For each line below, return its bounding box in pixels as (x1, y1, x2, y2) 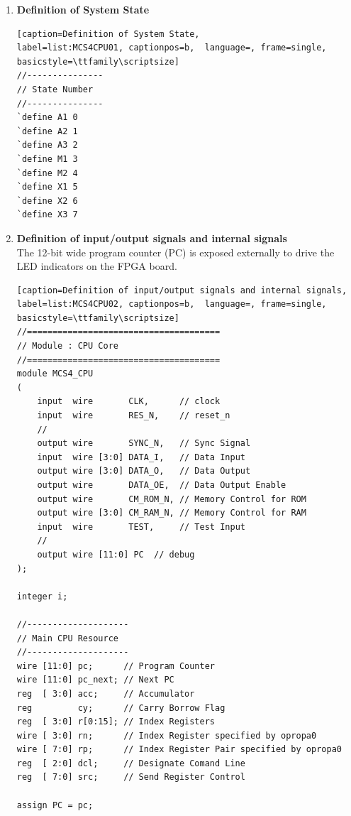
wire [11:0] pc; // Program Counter (16, 660, 215, 671)
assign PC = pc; (16, 800, 94, 810)
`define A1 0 (16, 112, 78, 123)
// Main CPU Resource (16, 633, 118, 643)
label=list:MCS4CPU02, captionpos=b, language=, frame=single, (16, 299, 327, 310)
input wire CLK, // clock (37, 396, 221, 407)
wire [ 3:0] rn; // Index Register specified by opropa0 (16, 730, 317, 741)
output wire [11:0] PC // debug (37, 549, 195, 560)
